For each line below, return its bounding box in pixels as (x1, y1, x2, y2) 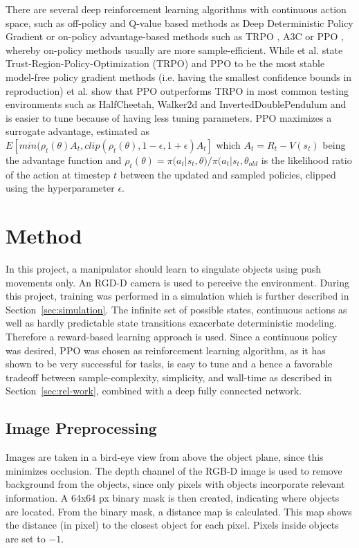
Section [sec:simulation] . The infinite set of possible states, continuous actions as (6, 302, 347, 316)
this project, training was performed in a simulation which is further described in (6, 289, 349, 303)
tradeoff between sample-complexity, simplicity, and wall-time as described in (6, 369, 333, 384)
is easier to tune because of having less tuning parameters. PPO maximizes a (6, 110, 332, 125)
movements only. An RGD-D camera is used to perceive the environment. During (6, 275, 350, 289)
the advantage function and (6, 152, 122, 167)
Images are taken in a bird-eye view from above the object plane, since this (6, 450, 324, 464)
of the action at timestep (6, 167, 111, 181)
